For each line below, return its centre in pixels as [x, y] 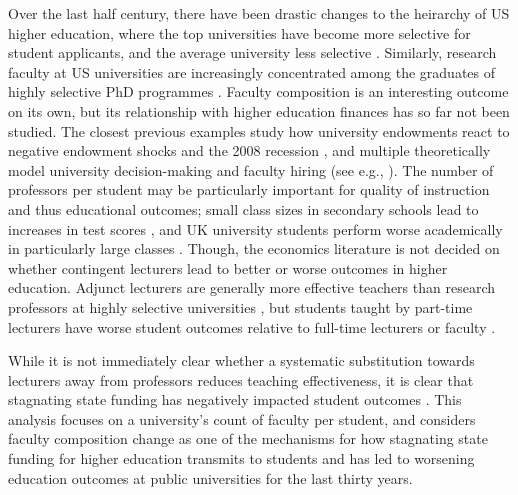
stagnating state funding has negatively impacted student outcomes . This [235, 399]
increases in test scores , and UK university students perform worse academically [255, 228]
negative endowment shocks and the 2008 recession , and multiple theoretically [249, 150]
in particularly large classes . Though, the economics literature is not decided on [254, 248]
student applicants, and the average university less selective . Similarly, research [252, 52]
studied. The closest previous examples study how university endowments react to [259, 130]
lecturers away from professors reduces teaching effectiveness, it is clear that [241, 379]
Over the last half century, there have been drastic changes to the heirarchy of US [259, 13]
